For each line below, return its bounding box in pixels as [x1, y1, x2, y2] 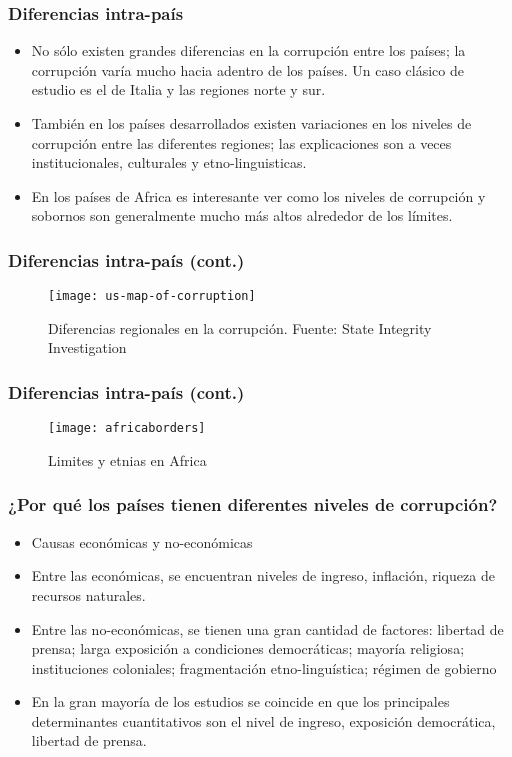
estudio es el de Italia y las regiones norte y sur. [31, 79, 326, 100]
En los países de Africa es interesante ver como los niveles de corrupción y [31, 185, 486, 206]
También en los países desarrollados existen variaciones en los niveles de [31, 113, 472, 133]
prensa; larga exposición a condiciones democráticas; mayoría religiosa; [31, 638, 465, 659]
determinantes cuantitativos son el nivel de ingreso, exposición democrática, [31, 710, 496, 731]
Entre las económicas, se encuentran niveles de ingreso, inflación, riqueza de [31, 565, 495, 586]
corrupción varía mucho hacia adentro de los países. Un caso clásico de [31, 59, 464, 80]
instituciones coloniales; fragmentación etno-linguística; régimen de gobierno [31, 657, 497, 678]
